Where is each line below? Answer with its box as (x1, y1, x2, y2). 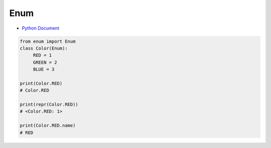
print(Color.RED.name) (20, 123, 76, 128)
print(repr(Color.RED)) (20, 102, 79, 107)
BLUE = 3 (33, 67, 55, 72)
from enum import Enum (20, 38, 76, 44)
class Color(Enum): (20, 45, 68, 51)
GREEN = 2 (33, 59, 57, 65)
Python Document (22, 25, 60, 31)
